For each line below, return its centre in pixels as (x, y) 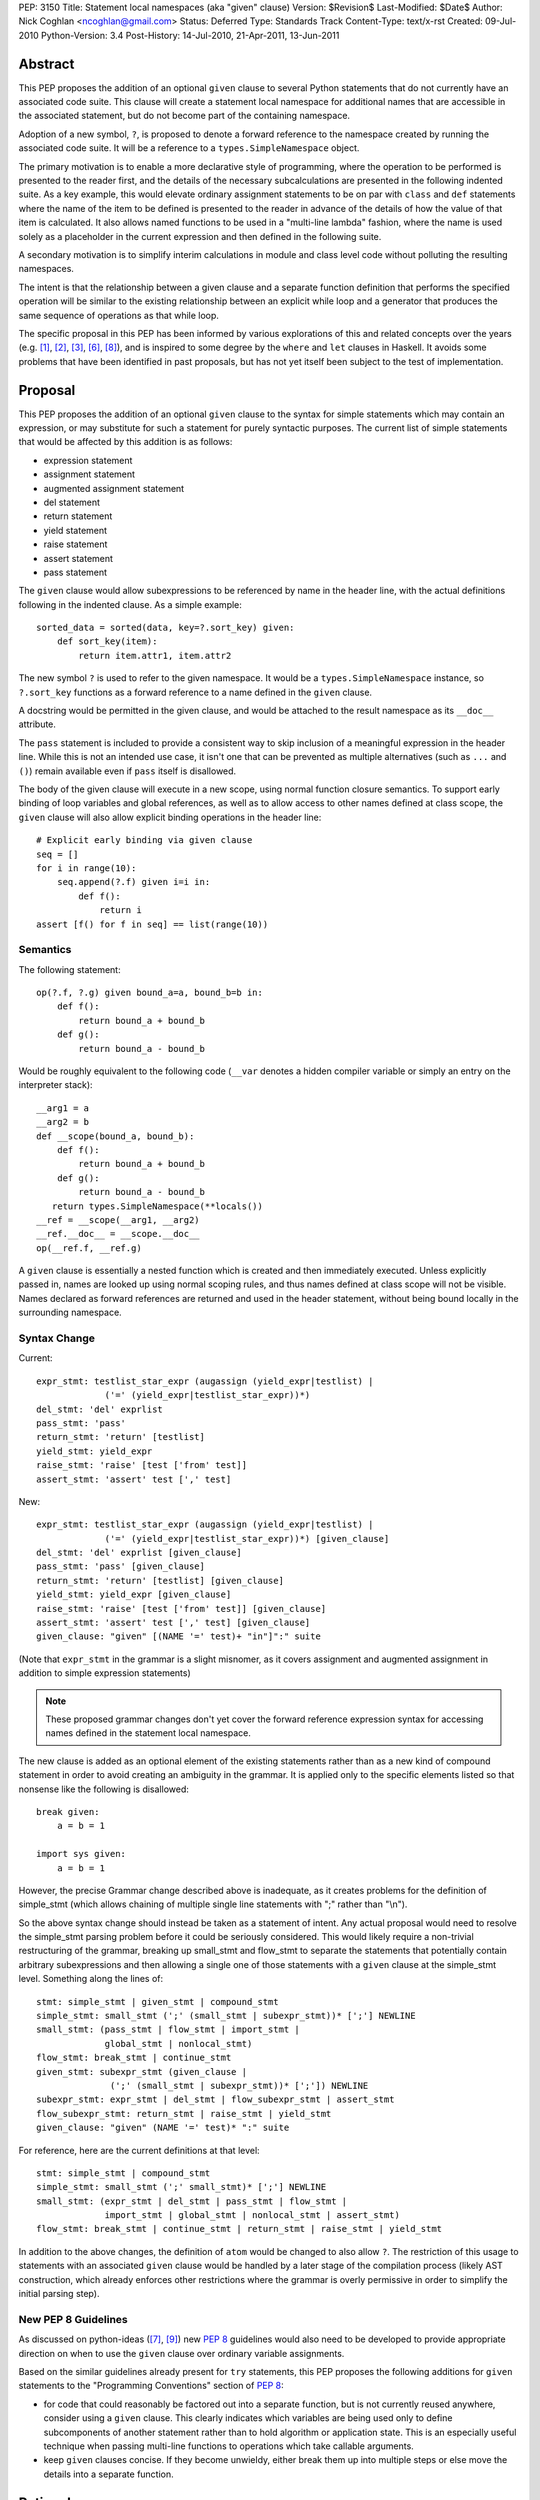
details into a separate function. (108, 2474)
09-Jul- (501, 21)
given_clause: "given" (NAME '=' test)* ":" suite (163, 2128)
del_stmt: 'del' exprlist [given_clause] (139, 1553)
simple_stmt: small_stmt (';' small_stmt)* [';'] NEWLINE (181, 2187)
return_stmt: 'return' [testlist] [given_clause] (160, 1580)
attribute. (37, 724)
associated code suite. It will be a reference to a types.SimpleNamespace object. (189, 148)
